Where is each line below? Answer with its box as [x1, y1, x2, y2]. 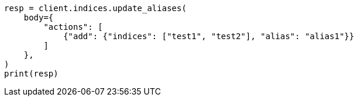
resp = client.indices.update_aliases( [4, 4, 187, 13]
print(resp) [4, 69, 58, 78]
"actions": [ [43, 22, 103, 32]
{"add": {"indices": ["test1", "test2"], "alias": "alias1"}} [63, 32, 354, 41]
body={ [23, 13, 54, 22]
